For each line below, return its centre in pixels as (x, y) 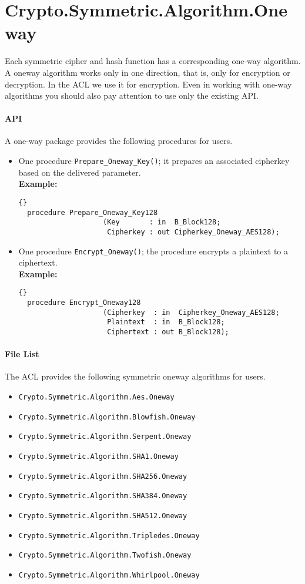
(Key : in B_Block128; (162, 222)
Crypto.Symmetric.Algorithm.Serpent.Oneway (105, 437)
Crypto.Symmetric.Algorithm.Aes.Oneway (96, 397)
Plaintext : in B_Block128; (166, 322)
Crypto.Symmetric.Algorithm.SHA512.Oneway (103, 516)
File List (22, 354)
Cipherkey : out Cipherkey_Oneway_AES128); (193, 232)
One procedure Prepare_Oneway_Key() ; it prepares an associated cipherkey (154, 161)
